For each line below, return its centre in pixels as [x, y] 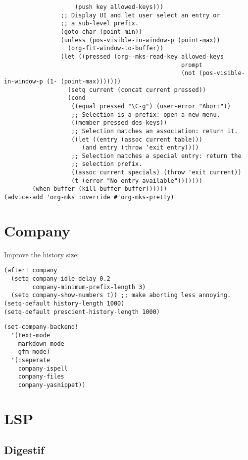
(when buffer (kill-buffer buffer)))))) [100, 189]
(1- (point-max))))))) [84, 81]
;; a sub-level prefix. [100, 24]
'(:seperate [31, 360]
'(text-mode [31, 336]
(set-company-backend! [41, 327]
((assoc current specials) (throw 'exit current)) [156, 173]
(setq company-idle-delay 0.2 [61, 279]
